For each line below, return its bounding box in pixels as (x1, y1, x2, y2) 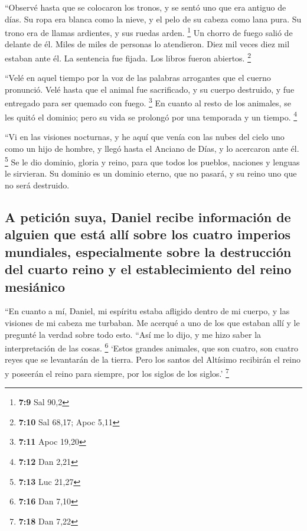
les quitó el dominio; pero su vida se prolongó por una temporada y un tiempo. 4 (5, 109, 298, 123)
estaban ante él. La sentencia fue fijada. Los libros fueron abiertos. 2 (5, 50, 252, 64)
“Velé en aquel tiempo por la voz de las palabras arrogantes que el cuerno (5, 71, 271, 84)
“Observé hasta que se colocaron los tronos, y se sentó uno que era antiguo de (5, 1, 286, 13)
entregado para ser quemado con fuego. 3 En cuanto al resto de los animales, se (5, 95, 291, 109)
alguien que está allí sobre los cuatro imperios (5, 225, 291, 243)
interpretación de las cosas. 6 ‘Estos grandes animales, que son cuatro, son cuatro (5, 340, 298, 354)
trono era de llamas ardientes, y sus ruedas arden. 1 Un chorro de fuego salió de (5, 25, 293, 38)
